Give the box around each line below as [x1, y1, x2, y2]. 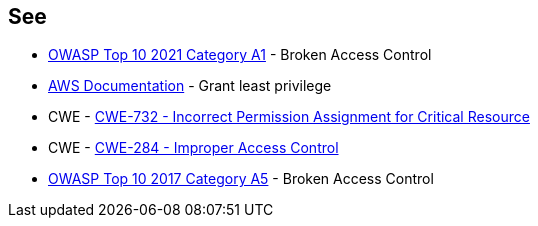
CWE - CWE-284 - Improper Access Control [48, 139, 339, 157]
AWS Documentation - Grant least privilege [48, 77, 332, 95]
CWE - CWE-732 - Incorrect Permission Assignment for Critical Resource [48, 108, 530, 126]
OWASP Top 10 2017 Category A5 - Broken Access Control [48, 170, 434, 188]
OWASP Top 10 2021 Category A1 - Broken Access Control [48, 46, 432, 64]
